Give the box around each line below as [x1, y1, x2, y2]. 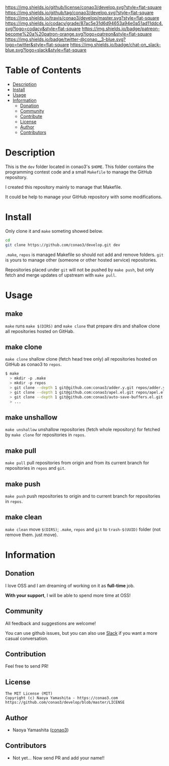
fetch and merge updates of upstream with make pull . [5, 272, 117, 278]
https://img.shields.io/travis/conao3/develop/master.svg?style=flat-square [5, 15, 159, 21]
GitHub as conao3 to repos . [5, 362, 62, 368]
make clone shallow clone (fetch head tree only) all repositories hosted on [5, 356, 157, 362]
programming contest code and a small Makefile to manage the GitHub [5, 168, 152, 175]
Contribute [20, 113, 43, 119]
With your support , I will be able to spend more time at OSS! [5, 592, 131, 598]
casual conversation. [5, 635, 49, 641]
